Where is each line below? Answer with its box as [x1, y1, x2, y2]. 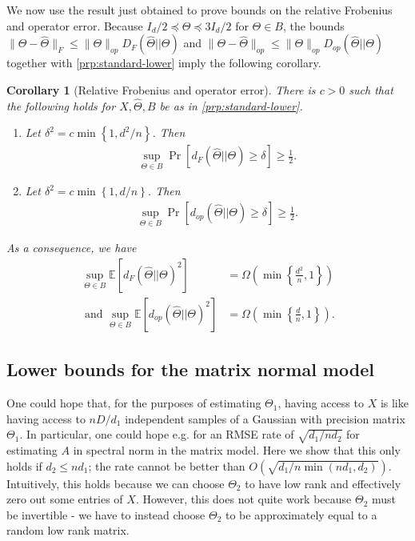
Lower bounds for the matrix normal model [6, 357, 374, 382]
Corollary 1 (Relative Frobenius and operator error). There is [6, 81, 316, 98]
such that [349, 81, 393, 98]
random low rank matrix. [6, 522, 130, 539]
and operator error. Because [6, 17, 143, 34]
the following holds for [6, 97, 116, 114]
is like [380, 395, 409, 411]
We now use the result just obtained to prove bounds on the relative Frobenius [6, 2, 393, 18]
